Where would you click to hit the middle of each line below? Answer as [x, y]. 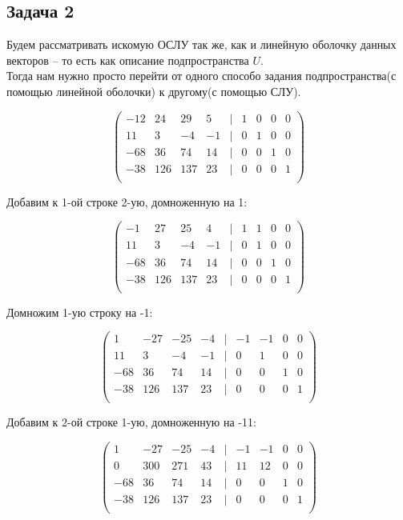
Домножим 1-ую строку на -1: [80, 312]
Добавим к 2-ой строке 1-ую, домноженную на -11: [131, 422]
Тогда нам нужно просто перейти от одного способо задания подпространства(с [201, 76]
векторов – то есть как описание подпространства [128, 60]
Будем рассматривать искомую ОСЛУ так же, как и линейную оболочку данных [201, 44]
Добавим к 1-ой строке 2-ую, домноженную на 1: [127, 201]
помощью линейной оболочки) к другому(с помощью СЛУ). [154, 91]
